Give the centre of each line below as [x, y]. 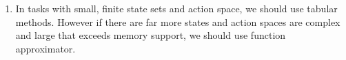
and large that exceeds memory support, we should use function [151, 35]
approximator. [45, 48]
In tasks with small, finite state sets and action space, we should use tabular [176, 8]
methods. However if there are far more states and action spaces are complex [178, 21]
